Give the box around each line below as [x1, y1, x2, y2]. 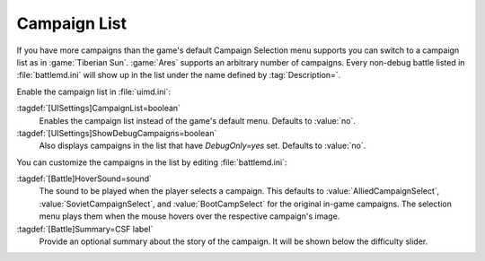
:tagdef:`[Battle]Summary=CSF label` [16, 223, 154, 234]
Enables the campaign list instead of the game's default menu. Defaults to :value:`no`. [39, 115, 357, 126]
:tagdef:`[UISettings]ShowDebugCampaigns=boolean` [16, 127, 217, 138]
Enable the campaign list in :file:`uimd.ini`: [16, 86, 171, 97]
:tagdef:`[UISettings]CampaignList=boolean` [16, 103, 181, 114]
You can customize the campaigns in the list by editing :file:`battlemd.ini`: [16, 157, 287, 168]
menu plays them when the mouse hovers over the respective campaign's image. [39, 211, 340, 222]
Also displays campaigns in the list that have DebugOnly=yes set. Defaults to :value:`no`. [39, 140, 366, 152]
